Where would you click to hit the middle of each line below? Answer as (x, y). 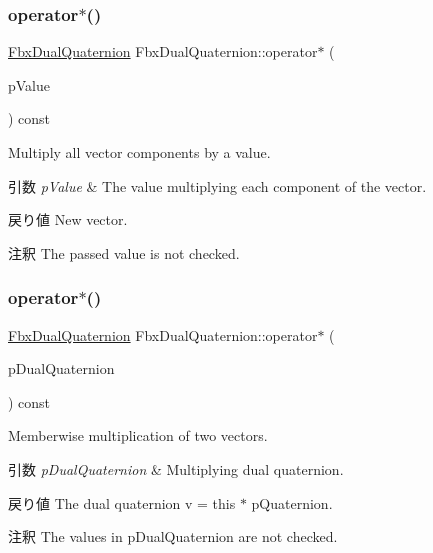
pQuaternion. (292, 502)
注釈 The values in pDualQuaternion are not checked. (173, 536)
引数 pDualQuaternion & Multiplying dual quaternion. (176, 468)
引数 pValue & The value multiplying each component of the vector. (217, 185)
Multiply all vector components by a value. (139, 152)
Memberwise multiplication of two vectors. (138, 435)
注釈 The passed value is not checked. (124, 252)
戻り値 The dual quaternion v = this (122, 502)
